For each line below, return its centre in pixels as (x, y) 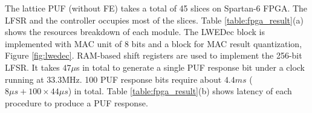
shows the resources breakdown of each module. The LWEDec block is (135, 32)
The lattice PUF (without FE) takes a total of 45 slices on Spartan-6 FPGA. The (156, 8)
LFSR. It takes (32, 67)
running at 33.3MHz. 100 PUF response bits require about (113, 79)
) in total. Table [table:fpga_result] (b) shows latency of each (180, 91)
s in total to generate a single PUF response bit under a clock (191, 67)
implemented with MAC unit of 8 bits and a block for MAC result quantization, (154, 43)
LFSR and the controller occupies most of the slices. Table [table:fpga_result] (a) (154, 20)
